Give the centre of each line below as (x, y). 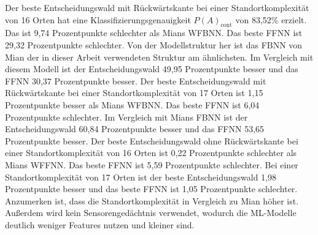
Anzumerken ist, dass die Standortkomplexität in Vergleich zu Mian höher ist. (152, 200)
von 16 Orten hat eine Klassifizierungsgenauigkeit (98, 19)
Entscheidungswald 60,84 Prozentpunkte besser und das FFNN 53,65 (135, 129)
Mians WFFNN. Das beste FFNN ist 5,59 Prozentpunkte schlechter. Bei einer (152, 164)
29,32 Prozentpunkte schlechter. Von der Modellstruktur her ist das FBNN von (154, 44)
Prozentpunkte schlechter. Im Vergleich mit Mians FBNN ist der (126, 117)
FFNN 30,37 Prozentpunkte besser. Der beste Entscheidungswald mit (136, 80)
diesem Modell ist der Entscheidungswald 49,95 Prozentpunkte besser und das (152, 69)
